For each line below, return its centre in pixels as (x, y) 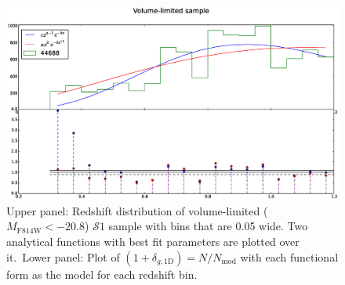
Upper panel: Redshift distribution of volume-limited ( (137, 210)
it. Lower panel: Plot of (63, 256)
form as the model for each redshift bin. (102, 274)
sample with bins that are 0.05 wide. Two (208, 226)
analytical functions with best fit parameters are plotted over (153, 241)
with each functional (289, 256)
